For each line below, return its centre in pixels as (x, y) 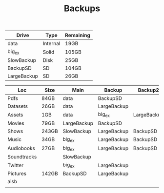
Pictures (17, 174)
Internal (51, 43)
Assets (15, 115)
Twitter (15, 165)
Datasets (18, 106)
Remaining (78, 36)
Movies (16, 123)
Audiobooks (21, 148)
